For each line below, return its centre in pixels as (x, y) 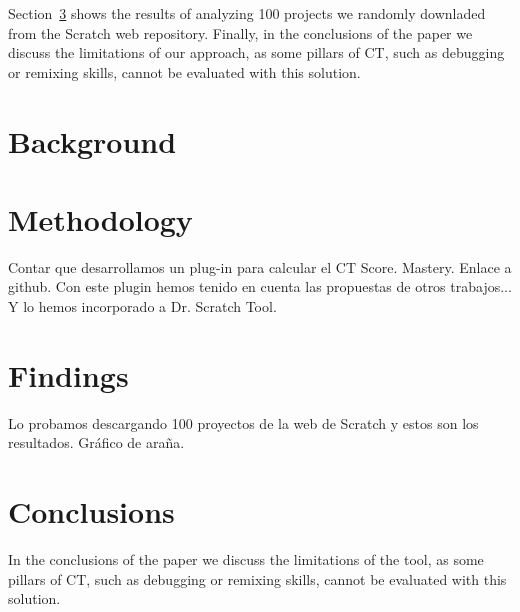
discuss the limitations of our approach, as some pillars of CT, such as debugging (256, 52)
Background (92, 140)
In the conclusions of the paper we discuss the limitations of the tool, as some (246, 559)
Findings (68, 374)
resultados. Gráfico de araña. (96, 442)
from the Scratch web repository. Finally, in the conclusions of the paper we (240, 32)
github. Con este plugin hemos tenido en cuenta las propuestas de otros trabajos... (260, 286)
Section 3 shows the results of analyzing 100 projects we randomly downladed (247, 13)
